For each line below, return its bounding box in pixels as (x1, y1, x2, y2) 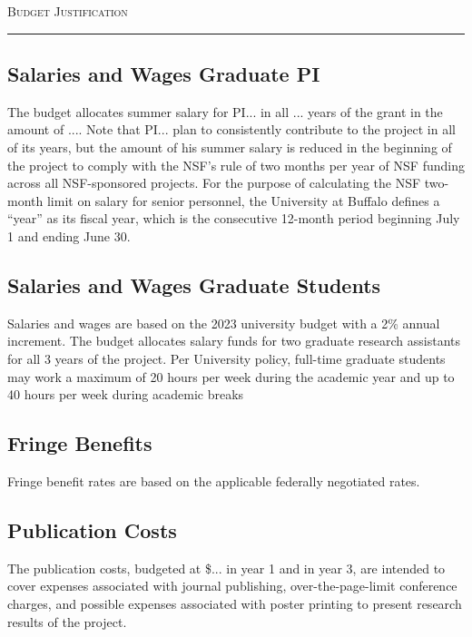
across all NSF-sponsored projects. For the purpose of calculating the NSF (7, 173, 421, 192)
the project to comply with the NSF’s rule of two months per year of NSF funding (7, 155, 465, 174)
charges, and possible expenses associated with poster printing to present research (7, 593, 462, 612)
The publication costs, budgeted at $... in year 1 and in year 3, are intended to (7, 558, 446, 577)
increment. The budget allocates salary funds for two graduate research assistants (7, 331, 460, 350)
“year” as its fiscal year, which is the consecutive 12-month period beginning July (7, 209, 460, 228)
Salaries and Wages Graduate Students (7, 270, 381, 299)
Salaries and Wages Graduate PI (7, 59, 320, 87)
